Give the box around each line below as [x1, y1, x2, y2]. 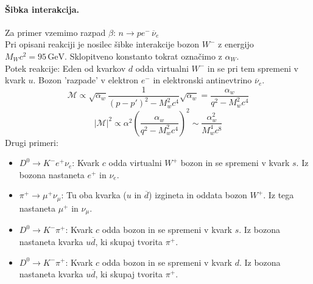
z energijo [218, 38, 254, 50]
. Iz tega [263, 189, 294, 201]
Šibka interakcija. [5, 2, 79, 15]
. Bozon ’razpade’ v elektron [33, 74, 139, 86]
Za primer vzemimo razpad [5, 26, 106, 38]
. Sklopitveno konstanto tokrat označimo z [65, 49, 222, 62]
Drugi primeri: [5, 136, 58, 148]
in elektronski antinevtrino [153, 74, 252, 86]
